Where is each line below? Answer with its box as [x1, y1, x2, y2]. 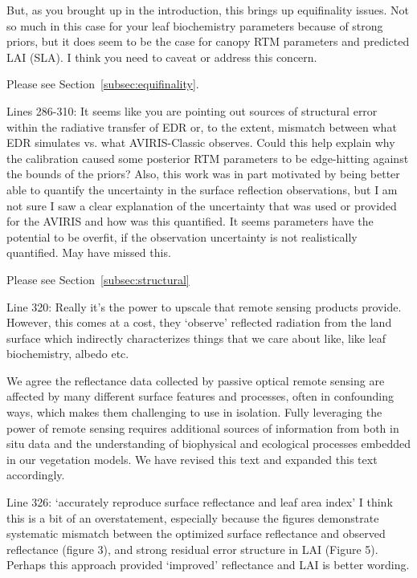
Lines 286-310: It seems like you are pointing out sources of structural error [6, 102, 378, 119]
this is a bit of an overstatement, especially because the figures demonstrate [6, 509, 379, 526]
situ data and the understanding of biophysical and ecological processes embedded [6, 435, 411, 452]
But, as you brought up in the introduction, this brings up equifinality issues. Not [6, 2, 409, 18]
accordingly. [6, 466, 65, 483]
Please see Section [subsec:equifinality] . [6, 75, 199, 92]
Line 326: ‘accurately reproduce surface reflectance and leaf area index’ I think [6, 494, 393, 511]
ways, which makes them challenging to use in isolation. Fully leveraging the [6, 404, 382, 421]
